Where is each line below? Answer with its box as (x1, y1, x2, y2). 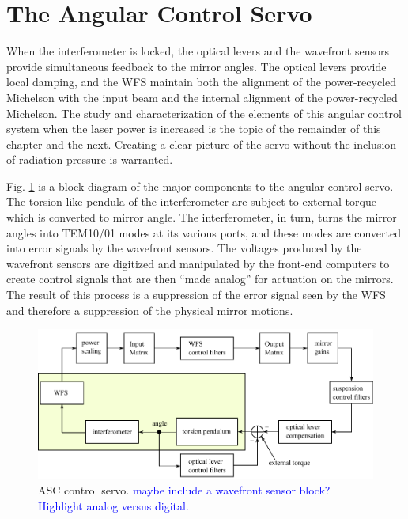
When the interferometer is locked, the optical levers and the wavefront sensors (6, 43, 389, 59)
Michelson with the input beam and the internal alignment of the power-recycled (6, 89, 398, 105)
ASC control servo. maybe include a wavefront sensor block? (38, 482, 331, 498)
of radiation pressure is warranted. (6, 151, 173, 168)
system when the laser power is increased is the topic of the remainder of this (6, 120, 381, 137)
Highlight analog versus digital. (38, 498, 189, 513)
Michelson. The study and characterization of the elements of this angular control (6, 104, 402, 121)
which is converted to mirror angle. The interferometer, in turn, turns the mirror (6, 209, 397, 225)
